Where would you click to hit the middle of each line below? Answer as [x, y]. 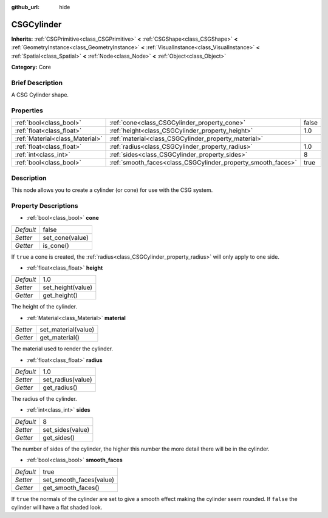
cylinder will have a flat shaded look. [57, 507]
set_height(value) [68, 287]
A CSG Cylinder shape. [40, 95]
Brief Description [37, 83]
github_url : [25, 7]
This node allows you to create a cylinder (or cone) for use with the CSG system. [112, 190]
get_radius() [60, 387]
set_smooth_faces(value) [79, 480]
